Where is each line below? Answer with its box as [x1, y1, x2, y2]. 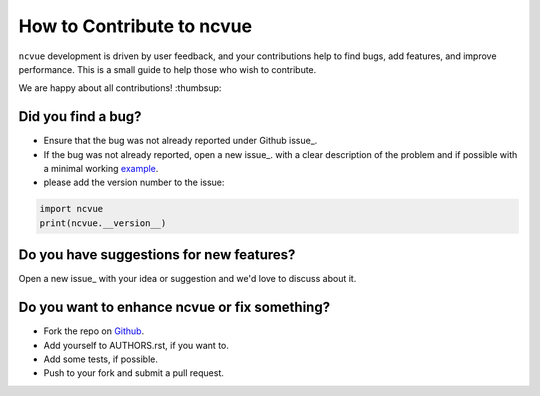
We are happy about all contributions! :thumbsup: [18, 82, 222, 94]
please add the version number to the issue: [43, 176, 225, 189]
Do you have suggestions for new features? [18, 246, 296, 264]
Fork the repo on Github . [43, 325, 145, 337]
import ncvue [39, 203, 104, 215]
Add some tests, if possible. [43, 353, 159, 365]
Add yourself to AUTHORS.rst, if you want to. [43, 339, 229, 351]
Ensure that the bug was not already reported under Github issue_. [43, 135, 318, 147]
